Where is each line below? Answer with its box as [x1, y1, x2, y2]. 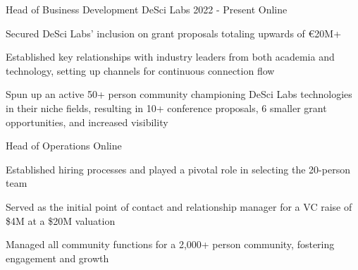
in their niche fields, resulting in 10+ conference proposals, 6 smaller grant [6, 100, 327, 115]
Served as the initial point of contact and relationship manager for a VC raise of [6, 199, 352, 214]
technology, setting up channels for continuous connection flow [6, 63, 275, 78]
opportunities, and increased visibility [6, 114, 168, 129]
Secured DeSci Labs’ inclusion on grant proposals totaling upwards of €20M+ [6, 25, 342, 40]
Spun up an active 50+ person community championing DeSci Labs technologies [6, 87, 352, 102]
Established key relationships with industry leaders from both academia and [6, 49, 335, 64]
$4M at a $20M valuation [6, 213, 116, 228]
